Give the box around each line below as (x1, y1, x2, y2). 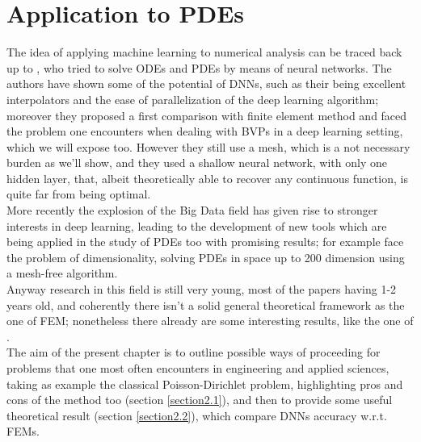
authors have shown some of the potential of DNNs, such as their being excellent (6, 75, 406, 92)
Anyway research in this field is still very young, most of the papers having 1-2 (6, 281, 397, 298)
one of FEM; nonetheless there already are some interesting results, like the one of (6, 312, 414, 329)
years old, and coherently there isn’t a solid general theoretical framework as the (6, 296, 405, 313)
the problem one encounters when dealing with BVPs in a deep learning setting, (6, 123, 403, 140)
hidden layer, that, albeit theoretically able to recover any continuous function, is (6, 169, 408, 186)
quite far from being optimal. (6, 186, 151, 202)
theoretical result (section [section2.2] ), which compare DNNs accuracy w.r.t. (6, 407, 387, 423)
